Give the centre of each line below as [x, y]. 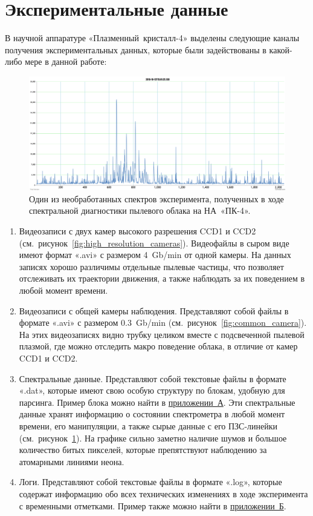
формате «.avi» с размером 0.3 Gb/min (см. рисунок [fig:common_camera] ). [163, 322]
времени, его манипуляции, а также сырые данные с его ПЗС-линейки [148, 425]
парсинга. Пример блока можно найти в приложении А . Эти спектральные [157, 402]
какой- [281, 49]
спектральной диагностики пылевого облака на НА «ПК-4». [140, 210]
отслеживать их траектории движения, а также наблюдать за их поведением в [162, 278]
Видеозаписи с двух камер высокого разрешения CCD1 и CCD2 [137, 231]
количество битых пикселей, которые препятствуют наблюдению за [143, 450]
